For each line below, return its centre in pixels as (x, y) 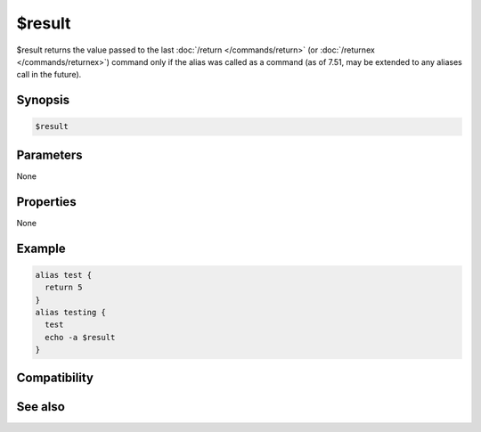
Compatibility (55, 378)
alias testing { (71, 312)
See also (41, 407)
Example (41, 248)
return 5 (64, 288)
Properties (46, 202)
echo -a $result (80, 337)
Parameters (49, 155)
